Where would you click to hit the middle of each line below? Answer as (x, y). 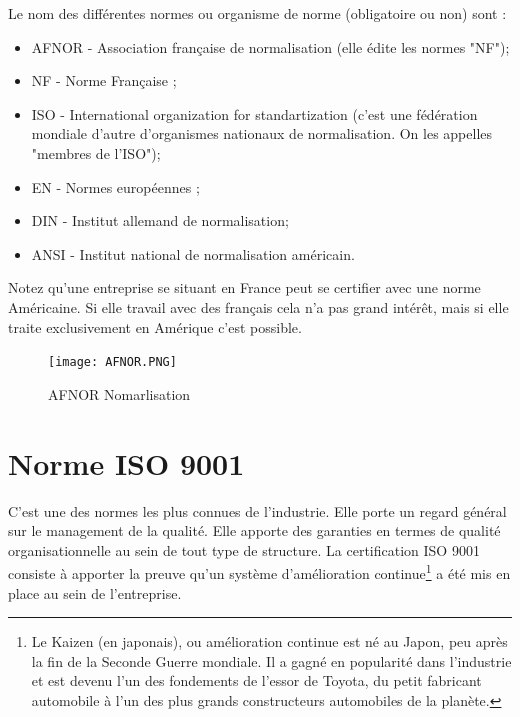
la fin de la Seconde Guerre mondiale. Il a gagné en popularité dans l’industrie (271, 660)
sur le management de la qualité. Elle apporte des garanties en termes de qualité (254, 530)
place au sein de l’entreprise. (95, 592)
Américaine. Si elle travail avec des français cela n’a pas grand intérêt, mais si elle (258, 306)
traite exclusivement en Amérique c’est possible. (155, 326)
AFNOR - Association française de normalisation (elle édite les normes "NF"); (270, 46)
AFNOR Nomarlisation (119, 393)
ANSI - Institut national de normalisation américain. (193, 253)
